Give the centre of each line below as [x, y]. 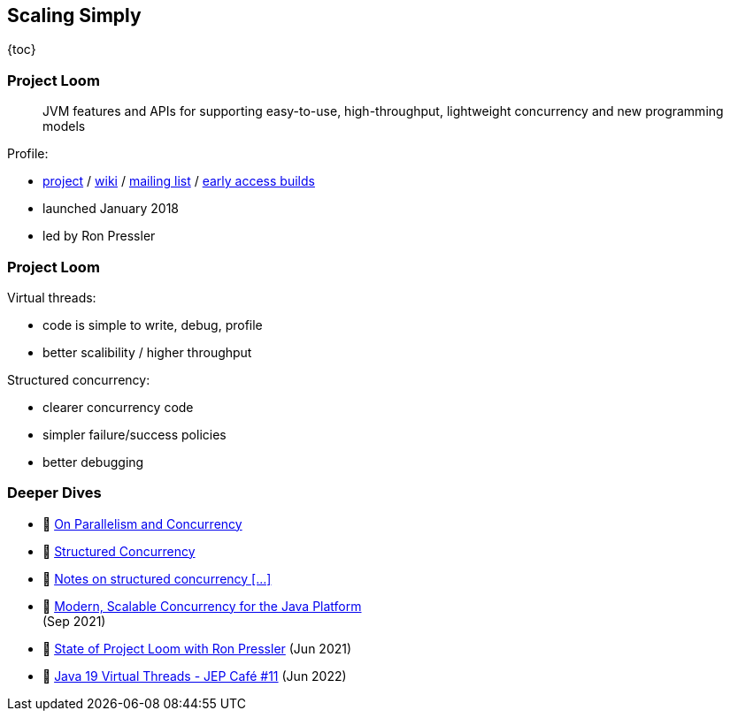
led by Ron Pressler [99, 236]
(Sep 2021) [74, 621]
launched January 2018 [111, 209]
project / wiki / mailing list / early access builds [179, 181]
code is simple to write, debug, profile [153, 325]
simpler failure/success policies [134, 434]
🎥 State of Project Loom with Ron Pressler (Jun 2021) [197, 648]
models [64, 126]
